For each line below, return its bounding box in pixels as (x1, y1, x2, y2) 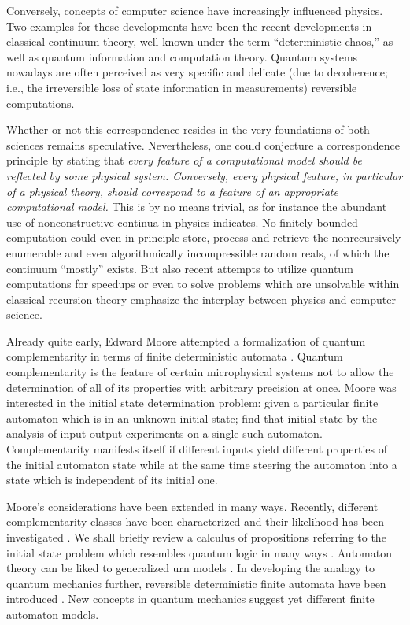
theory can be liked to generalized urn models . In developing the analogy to (6, 560, 375, 576)
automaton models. (6, 605, 99, 622)
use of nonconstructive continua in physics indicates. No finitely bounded (6, 213, 358, 230)
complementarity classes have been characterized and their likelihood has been (6, 513, 384, 530)
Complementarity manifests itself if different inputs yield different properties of (6, 441, 387, 457)
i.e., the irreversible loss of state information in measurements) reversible (6, 79, 357, 95)
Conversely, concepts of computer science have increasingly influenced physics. (6, 2, 383, 18)
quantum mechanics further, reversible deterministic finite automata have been (6, 575, 386, 591)
